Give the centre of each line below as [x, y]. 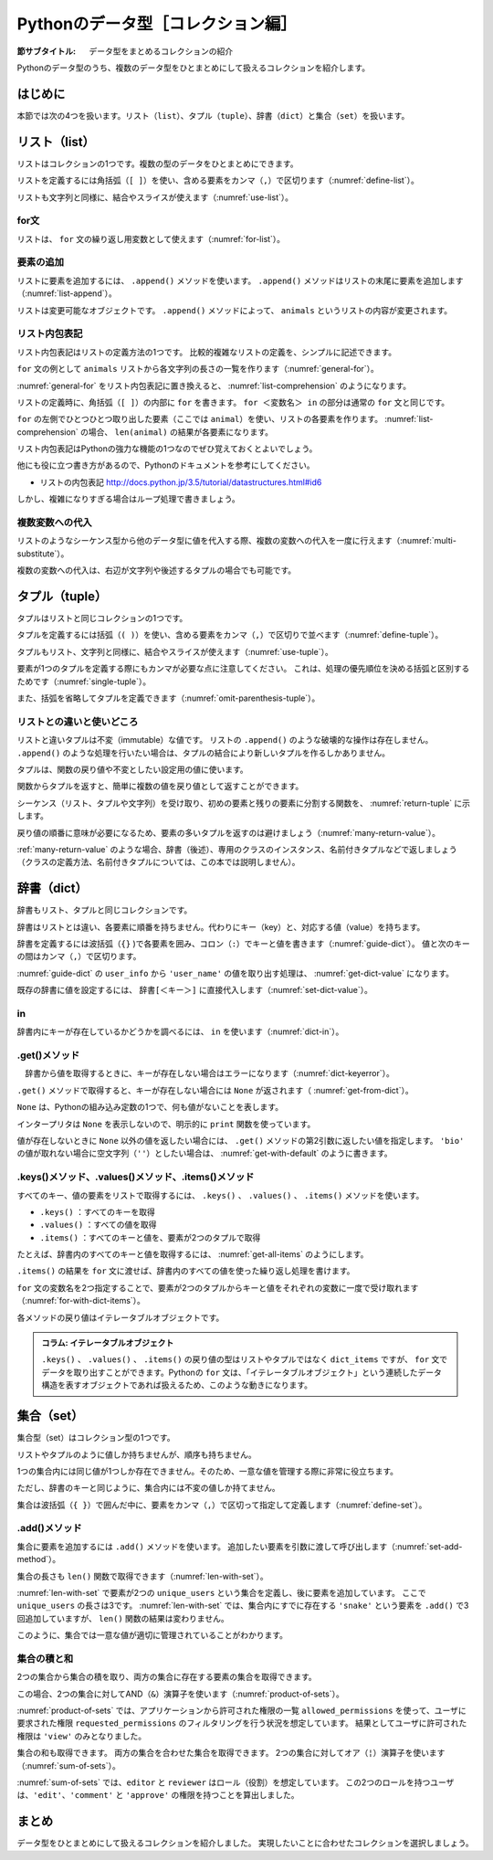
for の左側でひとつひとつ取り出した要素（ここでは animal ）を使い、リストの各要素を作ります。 [200, 419]
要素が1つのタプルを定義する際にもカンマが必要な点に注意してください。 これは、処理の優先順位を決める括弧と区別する [243, 669]
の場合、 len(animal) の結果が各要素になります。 [177, 432]
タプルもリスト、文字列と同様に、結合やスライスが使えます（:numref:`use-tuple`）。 [175, 651]
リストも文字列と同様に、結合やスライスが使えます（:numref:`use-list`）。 [155, 197]
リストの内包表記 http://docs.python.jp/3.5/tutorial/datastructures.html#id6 [181, 482]
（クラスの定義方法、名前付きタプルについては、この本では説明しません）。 [158, 862]
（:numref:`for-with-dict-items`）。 [81, 1301]
